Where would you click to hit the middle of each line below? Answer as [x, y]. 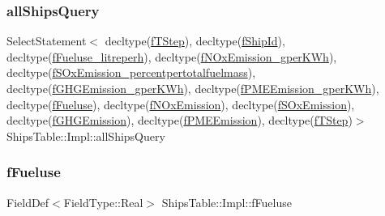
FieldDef [28, 202]
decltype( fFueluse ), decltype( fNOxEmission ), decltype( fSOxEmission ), [181, 104]
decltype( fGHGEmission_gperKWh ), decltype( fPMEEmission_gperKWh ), [193, 88]
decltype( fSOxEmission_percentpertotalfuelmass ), [131, 72]
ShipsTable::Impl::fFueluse [227, 202]
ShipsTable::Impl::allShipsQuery [86, 136]
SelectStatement [47, 41]
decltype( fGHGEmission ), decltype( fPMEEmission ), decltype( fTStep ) [180, 120]
